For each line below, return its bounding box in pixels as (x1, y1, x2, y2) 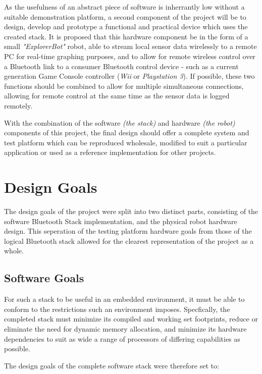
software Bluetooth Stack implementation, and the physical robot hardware (4, 216, 237, 226)
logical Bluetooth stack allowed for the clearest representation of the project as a (4, 235, 254, 246)
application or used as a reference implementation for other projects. (4, 147, 216, 157)
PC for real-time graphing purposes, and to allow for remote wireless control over (4, 50, 255, 61)
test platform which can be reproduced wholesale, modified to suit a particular (4, 137, 247, 147)
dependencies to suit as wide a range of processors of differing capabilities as (4, 333, 240, 344)
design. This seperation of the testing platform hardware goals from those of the (4, 226, 252, 236)
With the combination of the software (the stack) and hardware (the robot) (4, 117, 235, 128)
